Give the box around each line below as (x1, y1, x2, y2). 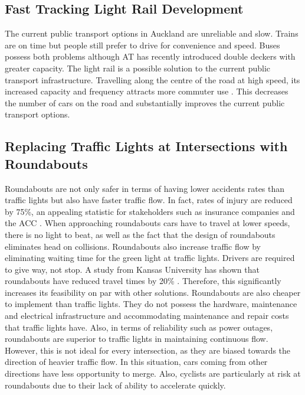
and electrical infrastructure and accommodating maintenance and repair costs (5, 309, 289, 322)
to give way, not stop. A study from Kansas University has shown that (5, 263, 260, 275)
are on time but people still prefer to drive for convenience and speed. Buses (5, 38, 280, 51)
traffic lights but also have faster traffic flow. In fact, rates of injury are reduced (5, 194, 293, 206)
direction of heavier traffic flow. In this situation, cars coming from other (5, 355, 268, 368)
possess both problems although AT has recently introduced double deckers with (5, 50, 296, 63)
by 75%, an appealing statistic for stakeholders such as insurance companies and (5, 205, 295, 217)
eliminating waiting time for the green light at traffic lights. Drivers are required (5, 252, 295, 264)
